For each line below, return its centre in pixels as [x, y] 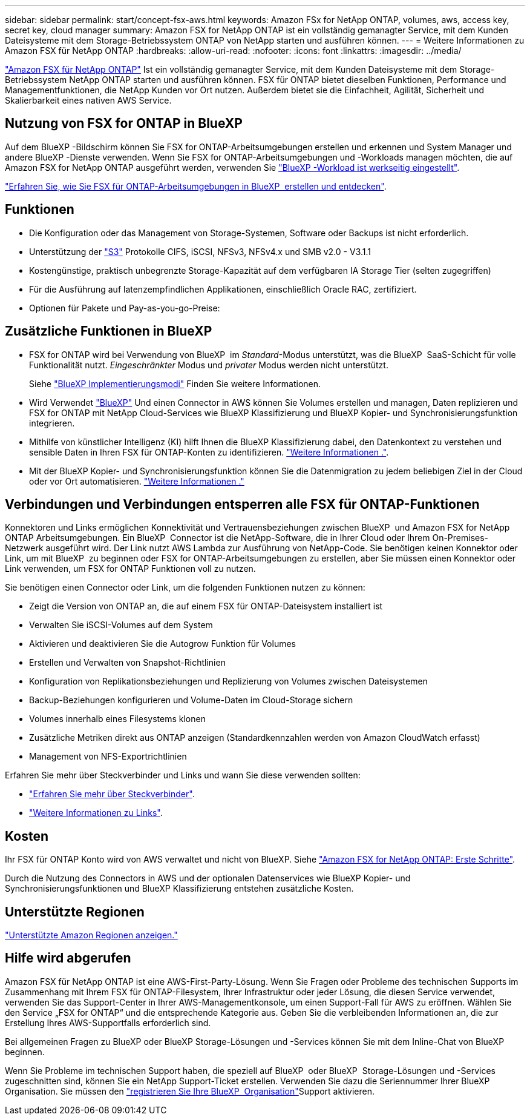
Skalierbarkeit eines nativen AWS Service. [88, 100]
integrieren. [52, 423]
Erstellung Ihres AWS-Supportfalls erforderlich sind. [108, 1022]
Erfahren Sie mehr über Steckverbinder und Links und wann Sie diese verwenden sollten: [183, 775]
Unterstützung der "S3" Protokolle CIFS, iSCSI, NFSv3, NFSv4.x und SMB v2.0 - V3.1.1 [200, 251]
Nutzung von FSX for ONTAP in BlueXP [124, 124]
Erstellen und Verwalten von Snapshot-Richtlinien [127, 663]
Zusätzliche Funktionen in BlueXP [109, 331]
